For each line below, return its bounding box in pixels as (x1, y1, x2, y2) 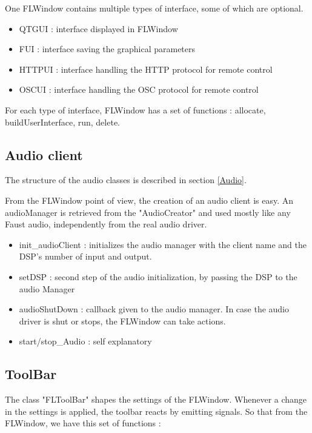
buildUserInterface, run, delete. (5, 115, 120, 128)
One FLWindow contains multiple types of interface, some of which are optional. (5, 2, 304, 14)
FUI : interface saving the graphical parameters (19, 42, 196, 55)
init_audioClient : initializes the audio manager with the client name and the (19, 238, 307, 250)
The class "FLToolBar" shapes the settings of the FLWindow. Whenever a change (5, 393, 307, 406)
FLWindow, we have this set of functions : (5, 417, 161, 429)
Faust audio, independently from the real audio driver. (5, 218, 207, 230)
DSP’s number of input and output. (19, 250, 152, 263)
